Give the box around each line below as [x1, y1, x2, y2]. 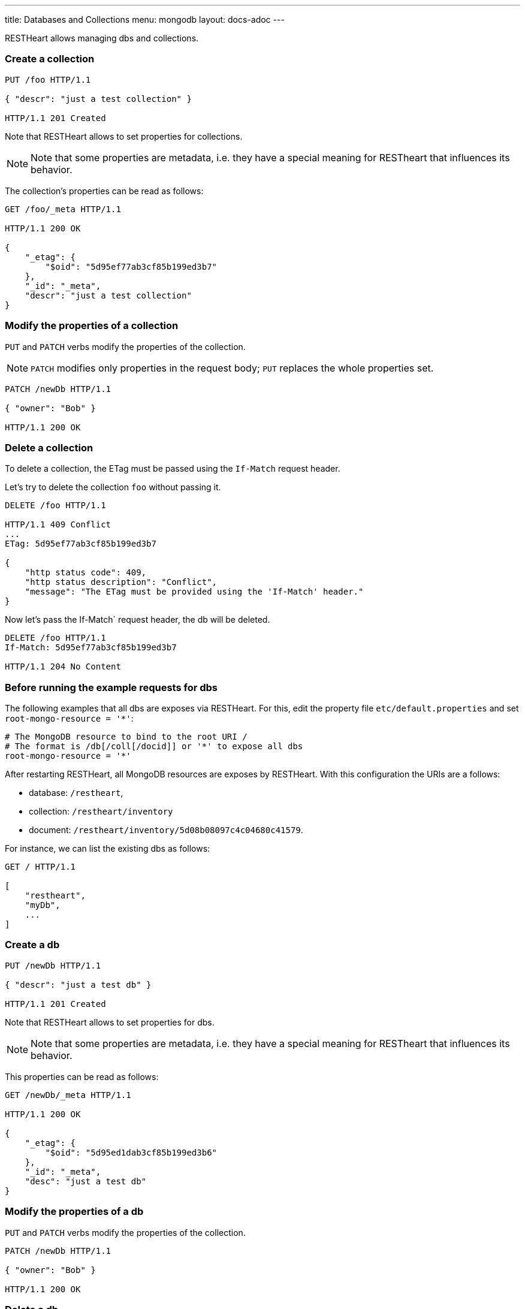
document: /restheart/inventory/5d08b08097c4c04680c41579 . [29, 825, 303, 835]
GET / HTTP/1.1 [5, 862, 76, 871]
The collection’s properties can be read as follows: [5, 185, 204, 196]
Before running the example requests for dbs [5, 681, 218, 693]
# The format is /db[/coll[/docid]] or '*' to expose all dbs [5, 741, 303, 751]
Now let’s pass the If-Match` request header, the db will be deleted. [5, 614, 270, 625]
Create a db [5, 939, 60, 951]
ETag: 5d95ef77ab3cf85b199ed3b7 [5, 539, 156, 549]
